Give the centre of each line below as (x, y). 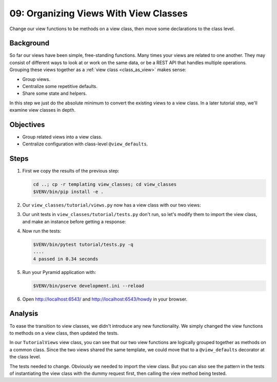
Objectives (27, 125)
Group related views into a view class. (62, 137)
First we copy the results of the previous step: (71, 171)
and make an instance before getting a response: (74, 221)
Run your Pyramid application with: (59, 272)
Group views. (36, 79)
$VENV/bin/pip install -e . (68, 192)
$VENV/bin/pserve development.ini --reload (89, 286)
